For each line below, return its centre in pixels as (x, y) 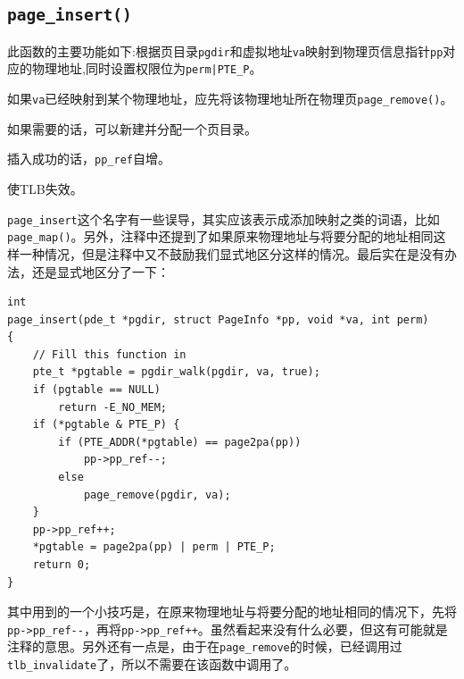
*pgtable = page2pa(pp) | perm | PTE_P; (154, 547)
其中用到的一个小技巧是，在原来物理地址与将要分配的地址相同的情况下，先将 (232, 612)
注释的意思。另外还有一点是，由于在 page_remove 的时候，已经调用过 (205, 646)
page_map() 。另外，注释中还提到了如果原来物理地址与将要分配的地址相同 (220, 236)
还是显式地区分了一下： (100, 271)
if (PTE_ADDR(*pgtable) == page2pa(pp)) (180, 442)
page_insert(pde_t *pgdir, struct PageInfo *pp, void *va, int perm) (218, 319)
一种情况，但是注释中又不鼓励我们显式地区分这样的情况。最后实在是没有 (232, 253)
